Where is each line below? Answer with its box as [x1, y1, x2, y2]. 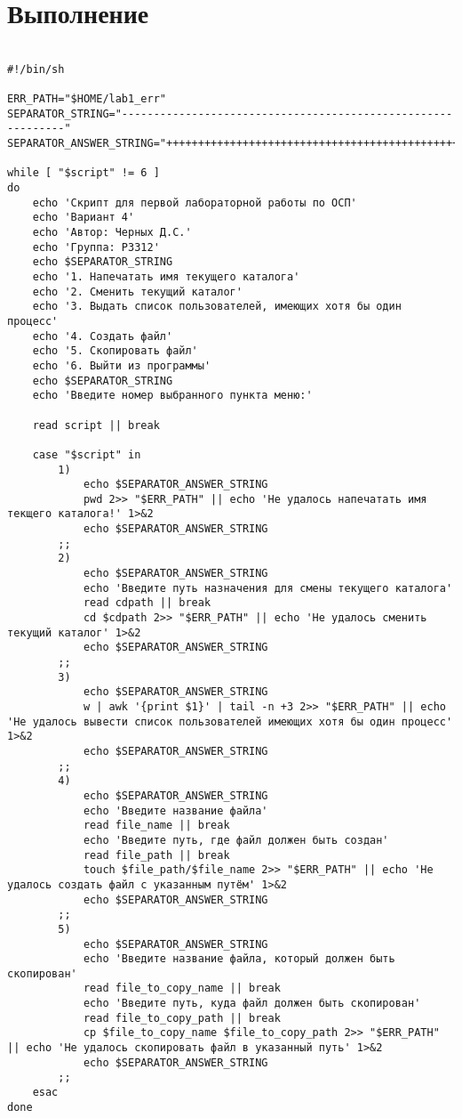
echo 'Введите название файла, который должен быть [83, 952, 395, 966]
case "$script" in [32, 448, 141, 461]
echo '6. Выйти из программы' [32, 359, 211, 372]
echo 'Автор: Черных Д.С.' [32, 226, 192, 239]
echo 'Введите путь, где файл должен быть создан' [83, 833, 389, 847]
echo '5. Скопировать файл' [32, 344, 198, 358]
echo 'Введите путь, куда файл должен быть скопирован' [83, 997, 421, 1010]
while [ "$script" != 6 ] [7, 166, 160, 180]
